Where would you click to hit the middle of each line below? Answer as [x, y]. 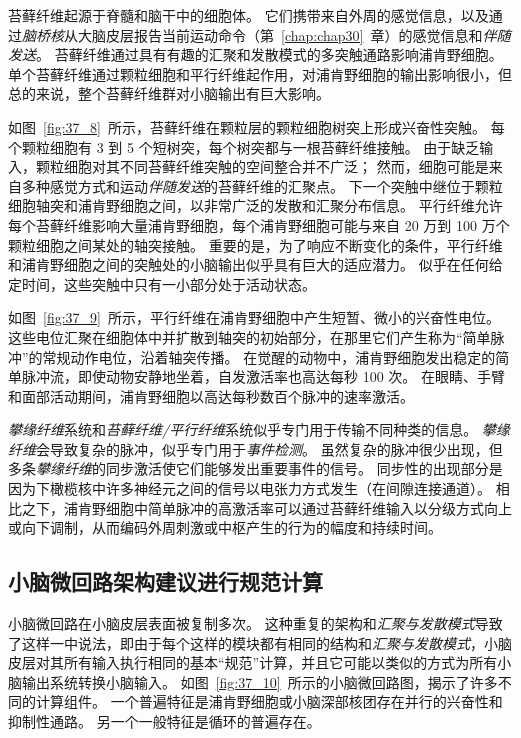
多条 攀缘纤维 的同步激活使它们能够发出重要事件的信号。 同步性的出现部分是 [255, 468]
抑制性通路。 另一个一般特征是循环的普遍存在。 [164, 721]
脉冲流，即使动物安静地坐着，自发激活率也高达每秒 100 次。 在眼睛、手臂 [263, 376]
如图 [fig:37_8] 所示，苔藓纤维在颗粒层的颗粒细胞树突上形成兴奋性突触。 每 [256, 126]
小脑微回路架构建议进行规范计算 [165, 581]
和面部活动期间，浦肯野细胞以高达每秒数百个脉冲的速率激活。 [211, 395]
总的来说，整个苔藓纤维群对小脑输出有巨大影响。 [169, 93]
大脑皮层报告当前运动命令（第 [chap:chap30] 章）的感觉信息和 [280, 34]
